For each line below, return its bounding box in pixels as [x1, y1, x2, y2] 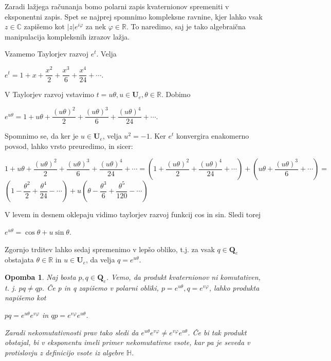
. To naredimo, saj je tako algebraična [126, 21, 246, 32]
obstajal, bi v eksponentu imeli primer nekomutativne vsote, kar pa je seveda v [5, 337, 250, 348]
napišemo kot [5, 292, 46, 303]
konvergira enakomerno [176, 130, 249, 141]
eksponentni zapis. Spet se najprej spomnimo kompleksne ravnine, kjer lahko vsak [5, 11, 263, 22]
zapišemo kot [24, 21, 65, 32]
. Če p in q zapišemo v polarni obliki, [42, 282, 159, 293]
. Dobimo [161, 89, 191, 100]
